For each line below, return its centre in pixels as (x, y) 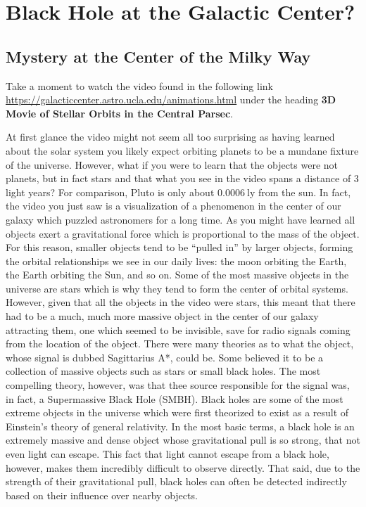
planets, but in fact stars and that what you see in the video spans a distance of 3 (182, 178)
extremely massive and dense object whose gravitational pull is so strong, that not (183, 440)
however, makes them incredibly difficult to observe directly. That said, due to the (183, 467)
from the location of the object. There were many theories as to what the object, (180, 344)
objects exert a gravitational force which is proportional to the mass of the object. (183, 233)
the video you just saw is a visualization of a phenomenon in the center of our (173, 206)
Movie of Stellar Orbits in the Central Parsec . (119, 113)
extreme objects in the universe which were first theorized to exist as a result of (177, 412)
